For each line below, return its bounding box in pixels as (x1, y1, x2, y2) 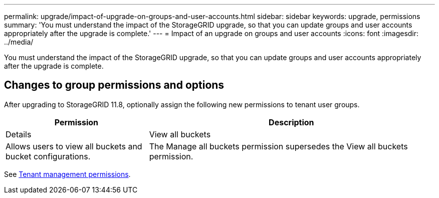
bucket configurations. (6, 151, 91, 161)
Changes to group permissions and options (4, 79, 225, 92)
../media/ (4, 38, 34, 46)
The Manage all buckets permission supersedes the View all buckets (149, 141, 408, 151)
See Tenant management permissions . (4, 169, 131, 178)
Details (6, 129, 32, 139)
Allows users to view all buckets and (6, 141, 142, 151)
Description (269, 117, 314, 127)
